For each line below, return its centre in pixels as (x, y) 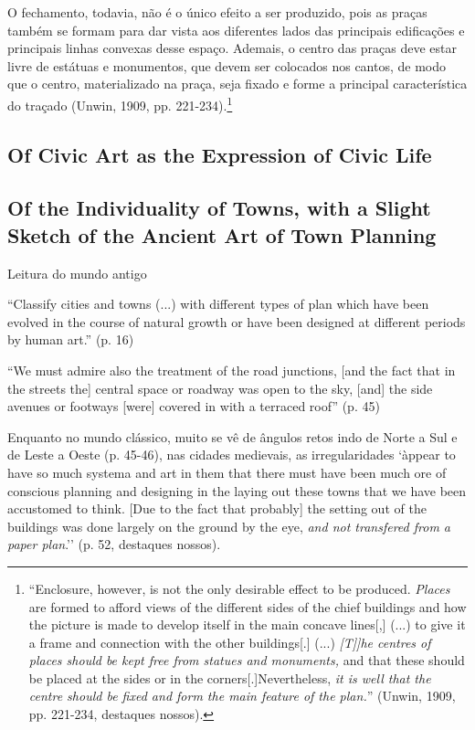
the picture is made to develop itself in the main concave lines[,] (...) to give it (247, 624)
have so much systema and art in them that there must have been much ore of (227, 472)
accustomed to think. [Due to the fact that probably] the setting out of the (217, 508)
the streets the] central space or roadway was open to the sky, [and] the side (220, 388)
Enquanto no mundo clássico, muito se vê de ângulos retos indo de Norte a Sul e (232, 436)
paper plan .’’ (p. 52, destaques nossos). (114, 544)
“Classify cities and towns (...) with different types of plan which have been (218, 304)
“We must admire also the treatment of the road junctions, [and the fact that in (232, 370)
